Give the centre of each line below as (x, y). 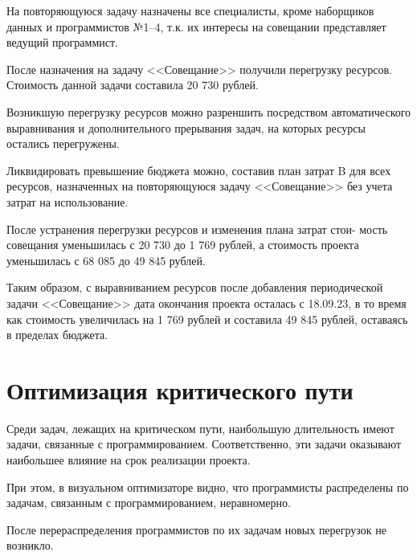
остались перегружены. (63, 143)
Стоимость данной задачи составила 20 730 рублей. (133, 85)
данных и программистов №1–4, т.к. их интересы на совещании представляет (196, 26)
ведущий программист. (62, 42)
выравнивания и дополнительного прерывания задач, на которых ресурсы (186, 127)
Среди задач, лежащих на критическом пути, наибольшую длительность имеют (200, 428)
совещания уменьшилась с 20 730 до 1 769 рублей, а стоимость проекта (183, 245)
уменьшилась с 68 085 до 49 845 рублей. (106, 260)
